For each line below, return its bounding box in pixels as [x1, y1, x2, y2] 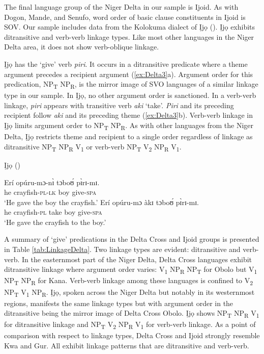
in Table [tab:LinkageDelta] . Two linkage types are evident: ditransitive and [4, 244, 241, 255]
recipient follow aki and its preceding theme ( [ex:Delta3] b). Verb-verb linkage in [4, 110, 253, 120]
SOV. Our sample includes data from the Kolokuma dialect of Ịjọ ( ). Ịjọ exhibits [4, 21, 255, 32]
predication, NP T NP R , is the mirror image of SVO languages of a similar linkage [4, 79, 258, 90]
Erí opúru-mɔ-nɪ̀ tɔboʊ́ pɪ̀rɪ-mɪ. [4, 176, 100, 187]
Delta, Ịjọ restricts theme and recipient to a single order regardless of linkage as [4, 131, 253, 142]
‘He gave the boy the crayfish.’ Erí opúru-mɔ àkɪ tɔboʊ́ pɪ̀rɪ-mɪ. [4, 196, 199, 207]
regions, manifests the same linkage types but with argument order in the [4, 297, 233, 308]
